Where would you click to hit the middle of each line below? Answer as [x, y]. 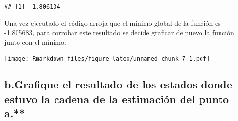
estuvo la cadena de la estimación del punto [117, 98]
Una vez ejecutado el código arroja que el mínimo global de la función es [113, 23]
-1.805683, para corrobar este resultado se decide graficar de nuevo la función [119, 32]
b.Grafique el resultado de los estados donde [118, 84]
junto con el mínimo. [35, 42]
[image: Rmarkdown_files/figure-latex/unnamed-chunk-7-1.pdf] [107, 59]
